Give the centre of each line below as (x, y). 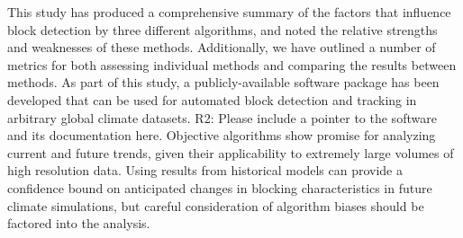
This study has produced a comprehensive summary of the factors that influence (229, 12)
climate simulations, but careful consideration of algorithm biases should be (216, 205)
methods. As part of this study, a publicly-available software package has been (223, 82)
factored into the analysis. (79, 223)
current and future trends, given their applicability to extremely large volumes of (231, 152)
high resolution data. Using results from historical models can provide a (205, 170)
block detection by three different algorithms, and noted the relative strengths (222, 29)
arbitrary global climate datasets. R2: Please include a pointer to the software (222, 117)
